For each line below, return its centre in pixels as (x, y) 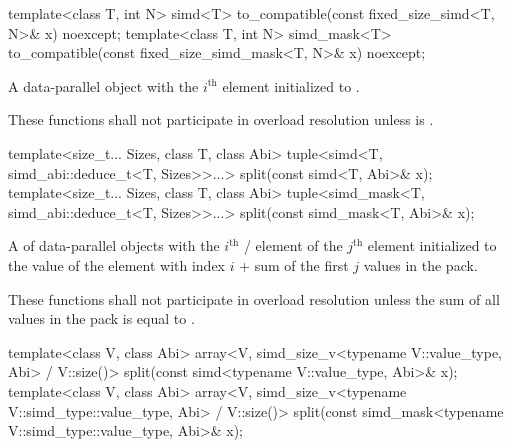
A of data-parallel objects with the (114, 245)
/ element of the (293, 245)
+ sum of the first (294, 264)
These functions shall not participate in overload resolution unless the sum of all (254, 298)
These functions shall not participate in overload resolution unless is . (221, 119)
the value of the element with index (116, 264)
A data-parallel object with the (103, 85)
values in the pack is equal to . (101, 318)
